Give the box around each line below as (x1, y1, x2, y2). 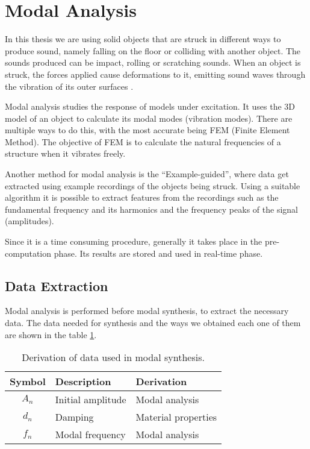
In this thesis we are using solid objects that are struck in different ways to (5, 33, 281, 45)
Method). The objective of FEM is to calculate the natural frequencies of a (5, 135, 281, 148)
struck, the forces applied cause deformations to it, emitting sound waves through (5, 68, 306, 80)
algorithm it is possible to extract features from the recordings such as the (5, 191, 279, 204)
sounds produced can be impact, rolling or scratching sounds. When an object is (5, 56, 301, 69)
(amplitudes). (5, 215, 54, 227)
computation (5, 246, 52, 259)
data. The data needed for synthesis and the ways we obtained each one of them (5, 316, 301, 329)
